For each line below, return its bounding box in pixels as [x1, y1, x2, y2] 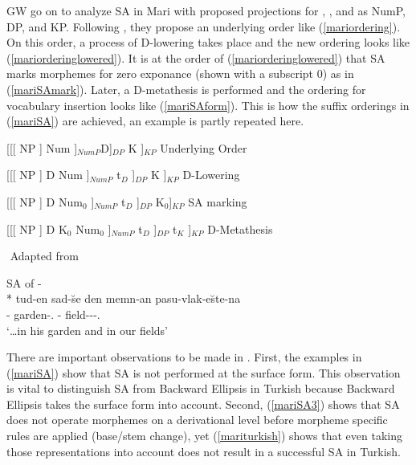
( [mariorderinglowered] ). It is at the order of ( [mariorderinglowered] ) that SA [6, 49, 385, 66]
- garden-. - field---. [6, 305, 100, 322]
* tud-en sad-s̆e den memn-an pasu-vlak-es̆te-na [6, 290, 241, 307]
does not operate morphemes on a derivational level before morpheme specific [6, 411, 388, 428]
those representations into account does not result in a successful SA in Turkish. [6, 443, 401, 459]
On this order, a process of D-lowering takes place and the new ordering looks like [6, 34, 410, 51]
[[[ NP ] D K [6, 220, 67, 237]
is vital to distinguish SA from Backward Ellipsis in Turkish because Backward [6, 380, 395, 397]
